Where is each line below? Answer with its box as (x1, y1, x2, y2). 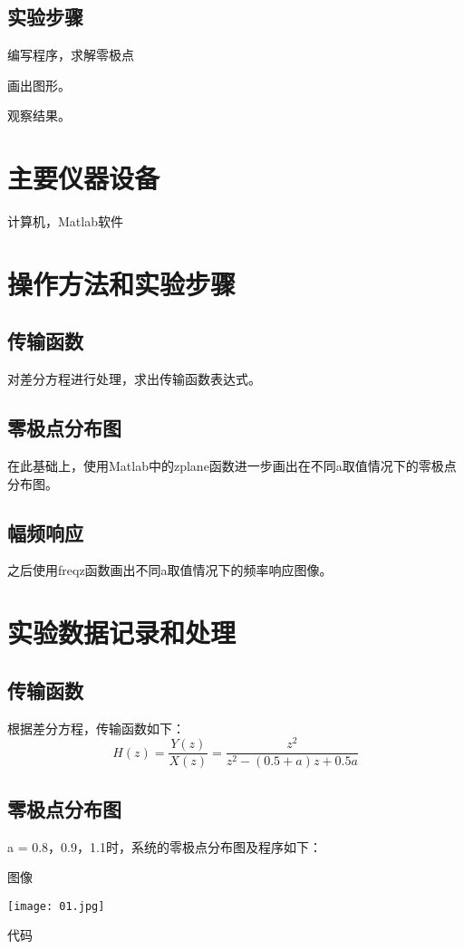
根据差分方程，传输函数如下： (7, 718, 185, 737)
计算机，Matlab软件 (7, 212, 123, 231)
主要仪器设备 (7, 159, 160, 197)
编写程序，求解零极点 (7, 45, 134, 64)
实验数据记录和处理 (7, 614, 237, 651)
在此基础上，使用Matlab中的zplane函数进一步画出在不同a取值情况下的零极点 (7, 456, 457, 475)
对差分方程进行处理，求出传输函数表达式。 (7, 369, 261, 388)
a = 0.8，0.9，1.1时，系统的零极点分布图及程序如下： (7, 837, 322, 856)
